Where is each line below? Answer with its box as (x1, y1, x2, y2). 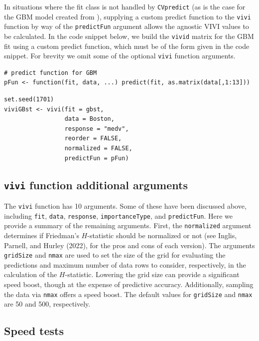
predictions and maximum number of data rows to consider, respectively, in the (4, 259, 246, 270)
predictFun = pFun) (64, 154, 129, 162)
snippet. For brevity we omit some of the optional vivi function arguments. (4, 50, 236, 61)
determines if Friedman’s (4, 230, 79, 240)
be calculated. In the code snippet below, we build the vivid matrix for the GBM (4, 30, 254, 41)
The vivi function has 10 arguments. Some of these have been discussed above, (4, 201, 247, 211)
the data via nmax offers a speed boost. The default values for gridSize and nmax (4, 289, 253, 299)
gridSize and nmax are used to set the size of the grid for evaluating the (4, 250, 226, 260)
